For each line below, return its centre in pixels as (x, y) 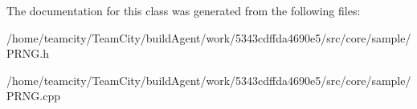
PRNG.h (28, 53)
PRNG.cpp (34, 96)
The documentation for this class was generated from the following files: (184, 10)
